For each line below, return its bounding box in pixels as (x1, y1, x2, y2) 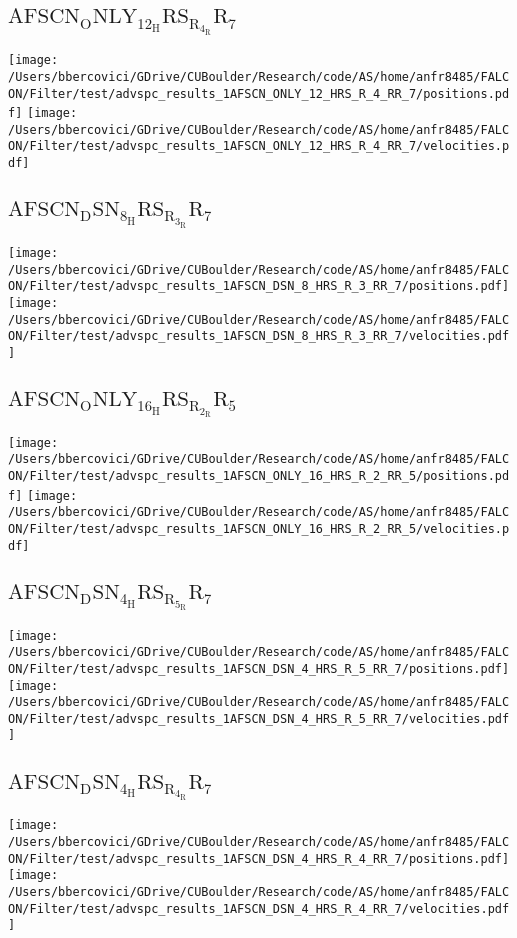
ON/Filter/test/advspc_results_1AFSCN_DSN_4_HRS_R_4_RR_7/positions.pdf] (8, 851, 510, 866)
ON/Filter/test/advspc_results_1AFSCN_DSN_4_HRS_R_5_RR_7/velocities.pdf (8, 711, 510, 726)
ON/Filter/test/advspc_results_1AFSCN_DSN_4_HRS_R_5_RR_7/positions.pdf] (8, 661, 510, 676)
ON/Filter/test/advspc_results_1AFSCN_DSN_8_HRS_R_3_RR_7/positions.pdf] (8, 279, 510, 294)
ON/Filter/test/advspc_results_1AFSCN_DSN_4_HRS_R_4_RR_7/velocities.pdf (8, 901, 510, 916)
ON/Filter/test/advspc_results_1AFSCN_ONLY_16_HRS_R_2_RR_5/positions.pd (8, 469, 510, 484)
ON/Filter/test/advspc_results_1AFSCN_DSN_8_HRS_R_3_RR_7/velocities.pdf (8, 329, 510, 344)
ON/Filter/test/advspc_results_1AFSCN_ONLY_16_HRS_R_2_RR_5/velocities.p (8, 522, 510, 537)
